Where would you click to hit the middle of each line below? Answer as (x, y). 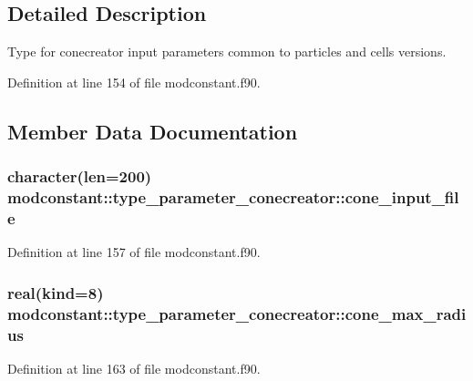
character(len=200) (80, 176)
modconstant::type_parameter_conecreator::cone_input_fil (233, 197)
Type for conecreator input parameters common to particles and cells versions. (227, 51)
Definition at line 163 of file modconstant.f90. (134, 368)
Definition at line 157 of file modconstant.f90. (134, 252)
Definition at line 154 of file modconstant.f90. (134, 82)
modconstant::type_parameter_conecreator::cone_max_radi (237, 313)
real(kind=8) (56, 292)
